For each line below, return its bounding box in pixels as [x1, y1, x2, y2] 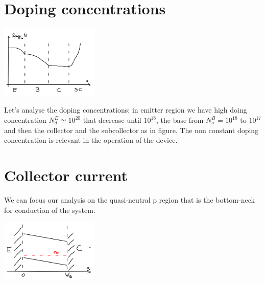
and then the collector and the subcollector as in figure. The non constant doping [4, 124, 259, 135]
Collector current [4, 164, 128, 185]
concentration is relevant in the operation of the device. [4, 135, 178, 145]
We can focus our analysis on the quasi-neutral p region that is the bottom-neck [4, 194, 255, 205]
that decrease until [83, 115, 141, 125]
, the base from [156, 115, 204, 125]
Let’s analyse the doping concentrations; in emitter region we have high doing [4, 104, 247, 115]
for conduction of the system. [4, 204, 95, 215]
